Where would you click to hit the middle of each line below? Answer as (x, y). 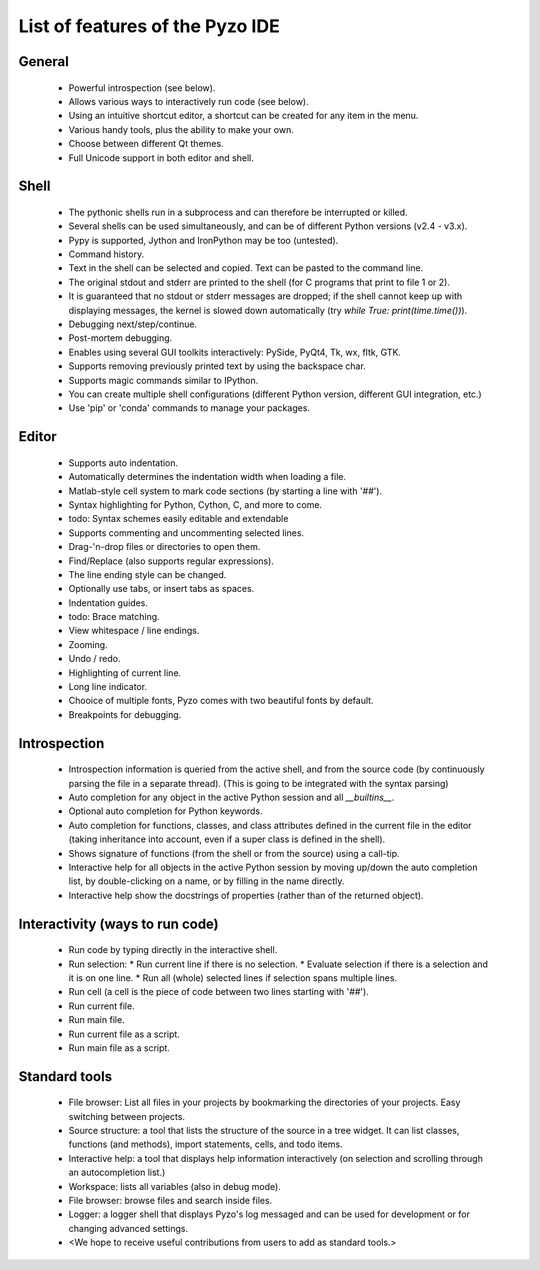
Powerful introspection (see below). (142, 87)
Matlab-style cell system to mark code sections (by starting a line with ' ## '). (225, 491)
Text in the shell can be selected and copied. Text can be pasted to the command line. (246, 268)
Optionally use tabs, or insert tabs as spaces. (161, 589)
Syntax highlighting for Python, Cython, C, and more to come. (195, 504)
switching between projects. (126, 1116)
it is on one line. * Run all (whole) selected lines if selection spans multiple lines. (233, 977)
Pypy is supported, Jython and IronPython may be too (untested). (203, 240)
